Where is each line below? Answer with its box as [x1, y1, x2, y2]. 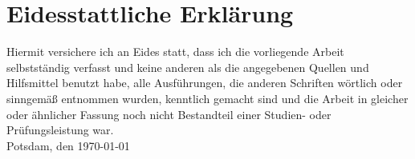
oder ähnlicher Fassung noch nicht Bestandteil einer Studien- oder [6, 105, 332, 122]
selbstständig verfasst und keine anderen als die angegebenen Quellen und [6, 58, 369, 75]
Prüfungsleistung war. [6, 121, 114, 138]
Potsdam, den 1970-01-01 [6, 137, 130, 153]
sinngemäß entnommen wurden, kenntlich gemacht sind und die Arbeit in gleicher [6, 89, 409, 106]
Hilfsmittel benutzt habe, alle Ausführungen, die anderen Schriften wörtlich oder [6, 74, 403, 91]
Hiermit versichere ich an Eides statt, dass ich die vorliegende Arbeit [6, 43, 344, 60]
